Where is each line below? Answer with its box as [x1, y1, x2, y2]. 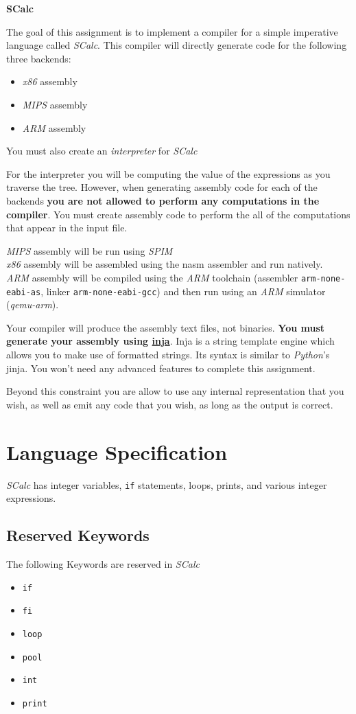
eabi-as [6, 287, 41, 297]
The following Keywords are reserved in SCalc [6, 556, 200, 571]
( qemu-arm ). [6, 297, 59, 312]
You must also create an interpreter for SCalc [6, 143, 198, 158]
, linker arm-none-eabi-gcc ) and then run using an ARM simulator [40, 284, 326, 298]
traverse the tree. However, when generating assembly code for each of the [6, 180, 318, 194]
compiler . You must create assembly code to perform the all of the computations [6, 207, 351, 221]
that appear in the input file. [6, 220, 128, 235]
